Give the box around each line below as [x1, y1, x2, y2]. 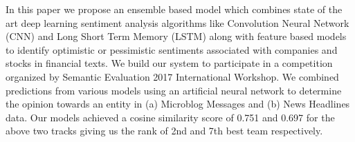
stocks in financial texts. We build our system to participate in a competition [6, 56, 333, 70]
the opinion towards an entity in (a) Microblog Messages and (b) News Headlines [6, 97, 350, 111]
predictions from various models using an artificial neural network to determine [6, 83, 342, 97]
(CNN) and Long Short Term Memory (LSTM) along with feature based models [6, 29, 347, 43]
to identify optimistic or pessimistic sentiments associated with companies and [6, 42, 338, 57]
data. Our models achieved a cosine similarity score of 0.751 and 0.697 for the [6, 110, 335, 124]
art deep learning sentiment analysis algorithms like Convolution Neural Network [6, 15, 349, 30]
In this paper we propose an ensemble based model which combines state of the [6, 2, 343, 16]
